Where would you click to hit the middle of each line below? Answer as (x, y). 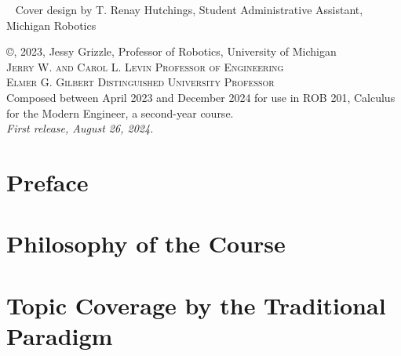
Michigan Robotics (51, 25)
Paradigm (60, 335)
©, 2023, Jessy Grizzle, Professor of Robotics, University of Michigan (171, 51)
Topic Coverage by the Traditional (196, 305)
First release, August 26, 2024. (80, 128)
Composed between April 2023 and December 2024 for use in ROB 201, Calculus (201, 97)
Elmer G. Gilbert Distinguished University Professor (140, 82)
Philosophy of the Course (146, 243)
